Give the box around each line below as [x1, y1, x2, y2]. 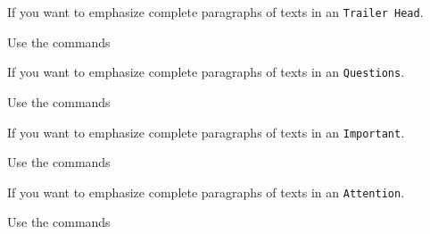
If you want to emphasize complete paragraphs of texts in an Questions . [7, 63, 405, 81]
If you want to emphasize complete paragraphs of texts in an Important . [7, 122, 405, 141]
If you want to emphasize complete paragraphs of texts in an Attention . [7, 182, 405, 201]
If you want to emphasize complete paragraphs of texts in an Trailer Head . [7, 3, 424, 21]
